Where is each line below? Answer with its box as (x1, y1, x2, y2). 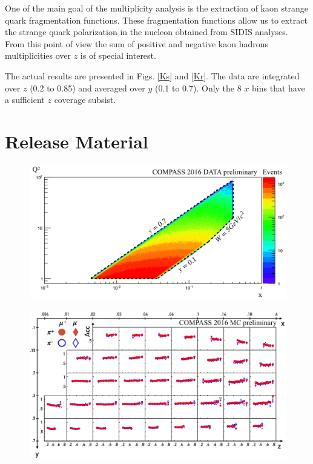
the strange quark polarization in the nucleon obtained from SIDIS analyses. (5, 25, 288, 38)
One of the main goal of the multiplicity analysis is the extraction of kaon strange (5, 2, 308, 14)
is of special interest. (80, 49, 156, 62)
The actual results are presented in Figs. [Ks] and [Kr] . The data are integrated (5, 69, 300, 82)
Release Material (5, 128, 148, 153)
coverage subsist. (54, 93, 116, 106)
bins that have (252, 81, 305, 94)
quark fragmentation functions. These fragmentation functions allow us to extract (5, 13, 308, 26)
